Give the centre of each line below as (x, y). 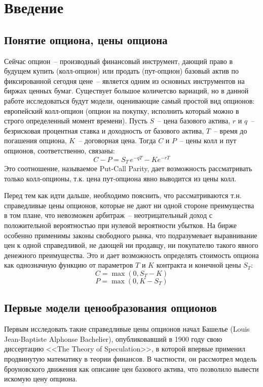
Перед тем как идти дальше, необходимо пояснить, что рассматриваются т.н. (123, 195)
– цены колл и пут (208, 140)
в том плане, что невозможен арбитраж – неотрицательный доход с (108, 215)
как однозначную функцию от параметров (69, 265)
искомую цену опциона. (41, 379)
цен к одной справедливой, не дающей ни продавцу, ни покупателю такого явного (131, 245)
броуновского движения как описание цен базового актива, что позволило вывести (131, 368)
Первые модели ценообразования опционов (110, 308)
